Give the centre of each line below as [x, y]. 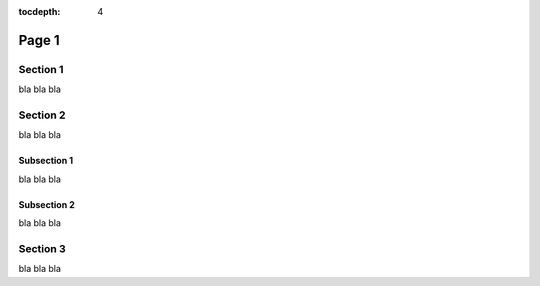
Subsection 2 [46, 204]
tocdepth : [39, 11]
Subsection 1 [46, 161]
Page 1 [39, 40]
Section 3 [42, 248]
